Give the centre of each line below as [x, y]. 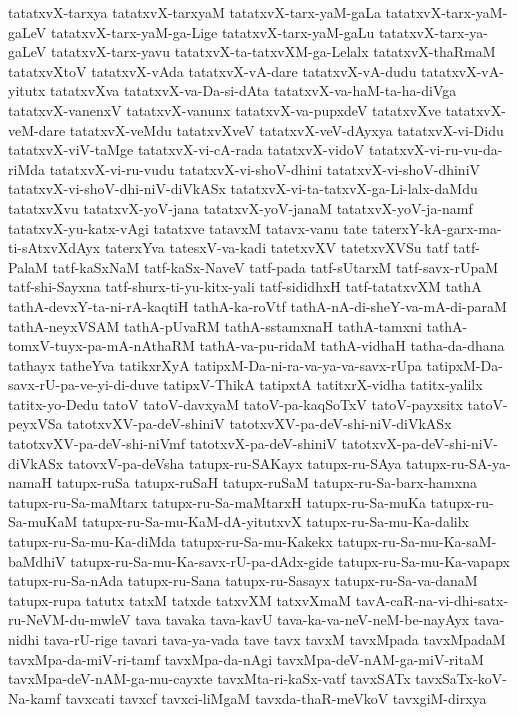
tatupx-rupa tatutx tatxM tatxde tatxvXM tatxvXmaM [180, 599]
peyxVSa [35, 423]
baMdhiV [37, 560]
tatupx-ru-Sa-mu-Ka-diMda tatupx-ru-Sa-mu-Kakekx [170, 541]
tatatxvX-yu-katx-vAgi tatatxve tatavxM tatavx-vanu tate [188, 227]
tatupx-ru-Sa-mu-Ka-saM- [417, 541]
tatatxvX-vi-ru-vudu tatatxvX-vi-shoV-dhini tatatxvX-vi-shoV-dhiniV [265, 168]
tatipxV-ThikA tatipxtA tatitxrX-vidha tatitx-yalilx [323, 384]
